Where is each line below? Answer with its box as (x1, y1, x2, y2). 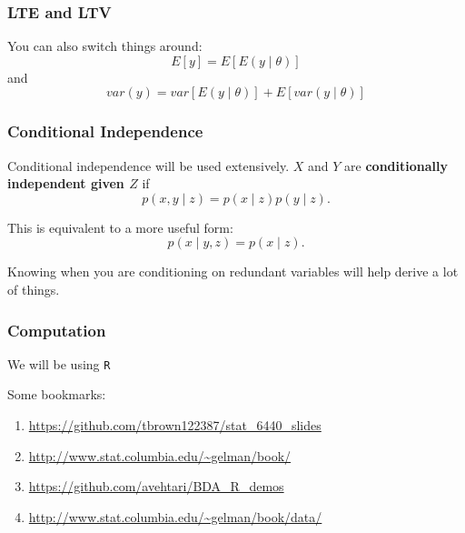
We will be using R (7, 354, 111, 373)
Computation (7, 318, 106, 341)
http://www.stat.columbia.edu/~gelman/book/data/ (28, 507, 322, 526)
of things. (7, 280, 60, 298)
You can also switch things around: (7, 36, 203, 55)
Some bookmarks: (7, 385, 106, 404)
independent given (7, 174, 124, 193)
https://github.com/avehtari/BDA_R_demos (28, 477, 284, 496)
